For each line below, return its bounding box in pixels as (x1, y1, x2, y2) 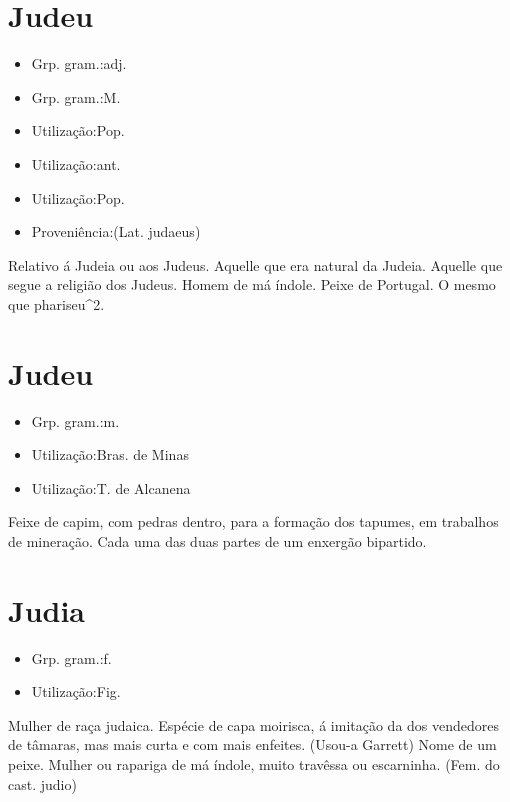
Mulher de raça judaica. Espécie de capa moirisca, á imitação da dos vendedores (8, 714, 500, 735)
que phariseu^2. (8, 293, 105, 314)
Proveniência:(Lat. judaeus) (31, 221, 201, 242)
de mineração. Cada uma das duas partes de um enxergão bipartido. (8, 530, 427, 551)
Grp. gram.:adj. (31, 53, 127, 74)
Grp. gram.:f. (31, 647, 112, 668)
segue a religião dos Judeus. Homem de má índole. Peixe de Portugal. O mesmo (8, 274, 496, 295)
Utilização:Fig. (31, 681, 121, 702)
